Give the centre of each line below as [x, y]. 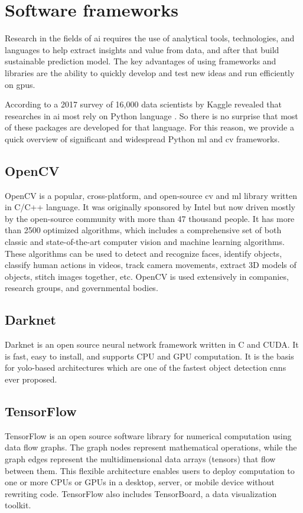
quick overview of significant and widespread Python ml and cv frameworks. [142, 138]
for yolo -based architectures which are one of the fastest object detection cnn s [146, 367]
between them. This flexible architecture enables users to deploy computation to [150, 470]
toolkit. [18, 505]
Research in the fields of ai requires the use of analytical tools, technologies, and [150, 38]
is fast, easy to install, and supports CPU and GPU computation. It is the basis [149, 356]
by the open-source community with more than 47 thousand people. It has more [150, 218]
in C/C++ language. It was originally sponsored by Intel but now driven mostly [150, 207]
